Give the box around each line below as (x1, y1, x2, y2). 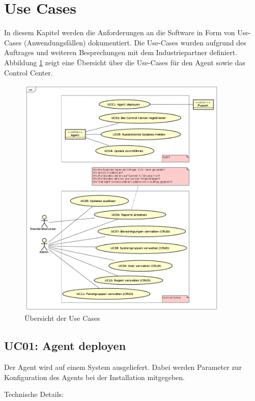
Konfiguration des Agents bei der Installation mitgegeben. (4, 371, 185, 382)
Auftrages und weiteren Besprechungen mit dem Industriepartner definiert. (4, 47, 238, 58)
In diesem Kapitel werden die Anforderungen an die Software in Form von (4, 27, 235, 38)
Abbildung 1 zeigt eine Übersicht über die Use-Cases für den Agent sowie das (4, 57, 245, 67)
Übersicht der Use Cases (24, 313, 100, 323)
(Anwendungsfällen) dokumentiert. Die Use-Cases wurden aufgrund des (24, 37, 246, 47)
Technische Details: (4, 389, 64, 399)
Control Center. (4, 67, 53, 78)
